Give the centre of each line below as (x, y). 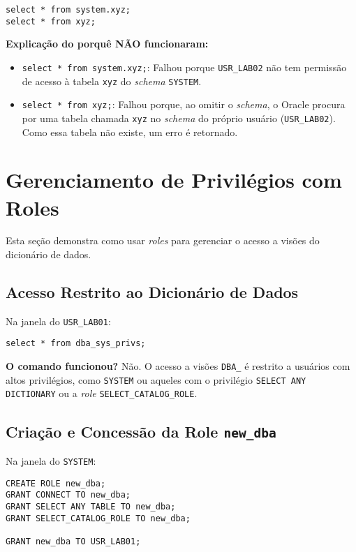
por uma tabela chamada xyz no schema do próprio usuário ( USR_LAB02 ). (179, 118)
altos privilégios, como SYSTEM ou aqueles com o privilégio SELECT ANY (156, 379)
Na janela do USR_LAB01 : (58, 321)
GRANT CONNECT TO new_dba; (68, 495)
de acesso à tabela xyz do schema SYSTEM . (112, 81)
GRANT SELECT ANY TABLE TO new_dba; (91, 506)
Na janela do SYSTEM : (51, 460)
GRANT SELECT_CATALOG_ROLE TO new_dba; (98, 518)
